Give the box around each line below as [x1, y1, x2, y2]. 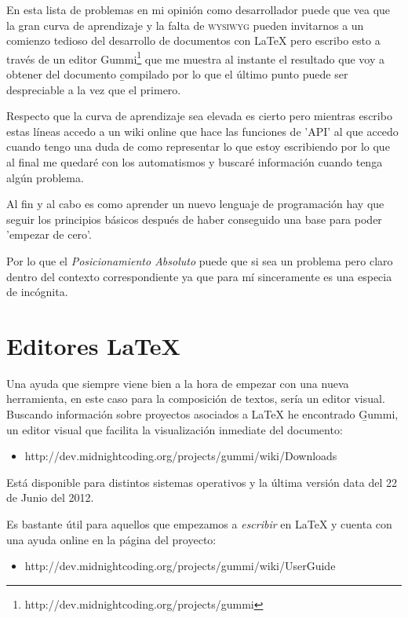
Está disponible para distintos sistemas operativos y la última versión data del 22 [6, 474, 398, 490]
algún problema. [6, 169, 84, 185]
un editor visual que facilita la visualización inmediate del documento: [6, 421, 343, 437]
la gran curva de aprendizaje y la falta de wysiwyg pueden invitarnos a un [6, 16, 364, 33]
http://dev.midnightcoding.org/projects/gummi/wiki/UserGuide [24, 558, 336, 574]
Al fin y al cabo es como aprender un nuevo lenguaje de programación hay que [6, 196, 384, 212]
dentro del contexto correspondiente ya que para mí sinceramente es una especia [6, 268, 392, 284]
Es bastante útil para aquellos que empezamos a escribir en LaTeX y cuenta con [6, 516, 392, 532]
